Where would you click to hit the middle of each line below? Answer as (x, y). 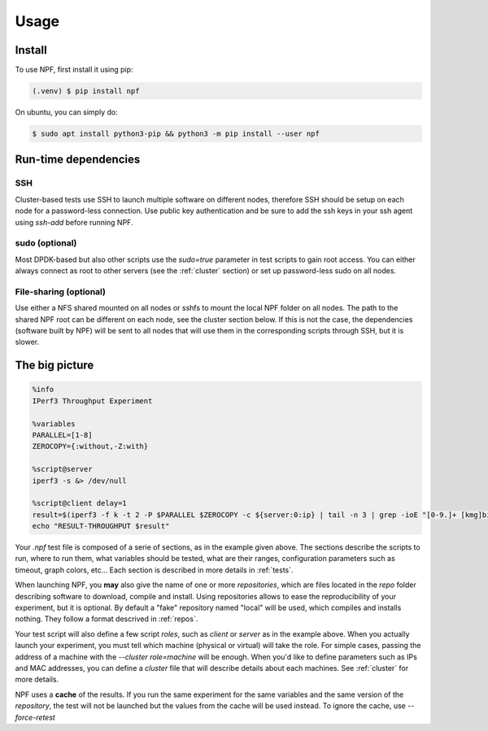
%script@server (62, 469)
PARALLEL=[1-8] (62, 435)
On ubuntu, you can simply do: (66, 112)
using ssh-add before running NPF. (74, 222)
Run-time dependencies (78, 160)
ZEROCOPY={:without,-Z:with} (90, 446)
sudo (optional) (46, 243)
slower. (27, 342)
